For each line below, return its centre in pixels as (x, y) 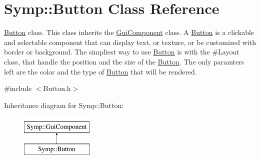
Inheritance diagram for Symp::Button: (64, 105)
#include (18, 88)
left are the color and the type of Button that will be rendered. (100, 71)
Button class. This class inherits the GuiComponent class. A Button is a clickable (129, 32)
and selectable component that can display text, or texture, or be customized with (130, 42)
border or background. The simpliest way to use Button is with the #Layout (122, 52)
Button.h (57, 88)
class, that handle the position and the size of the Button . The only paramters (124, 61)
